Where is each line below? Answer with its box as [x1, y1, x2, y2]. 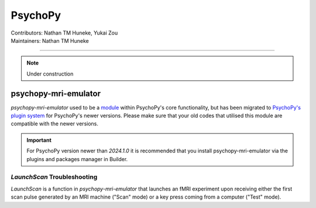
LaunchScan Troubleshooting [11, 173, 98, 181]
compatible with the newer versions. [11, 120, 99, 127]
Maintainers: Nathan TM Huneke [11, 37, 89, 44]
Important [26, 137, 52, 144]
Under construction [26, 70, 74, 77]
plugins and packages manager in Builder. [26, 155, 128, 162]
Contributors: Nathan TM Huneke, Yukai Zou [11, 29, 118, 36]
